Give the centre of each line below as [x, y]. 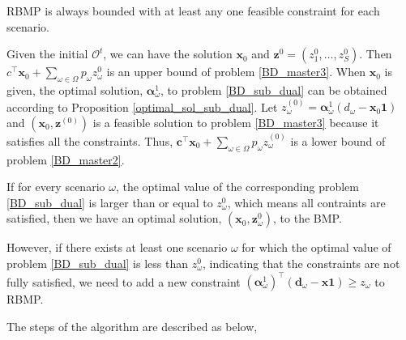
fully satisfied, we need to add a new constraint [124, 281]
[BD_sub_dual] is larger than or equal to [110, 202]
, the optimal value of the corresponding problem [237, 187]
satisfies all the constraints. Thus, [90, 140]
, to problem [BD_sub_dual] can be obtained [274, 89]
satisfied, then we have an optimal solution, [114, 218]
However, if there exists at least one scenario [117, 247]
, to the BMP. [308, 218]
